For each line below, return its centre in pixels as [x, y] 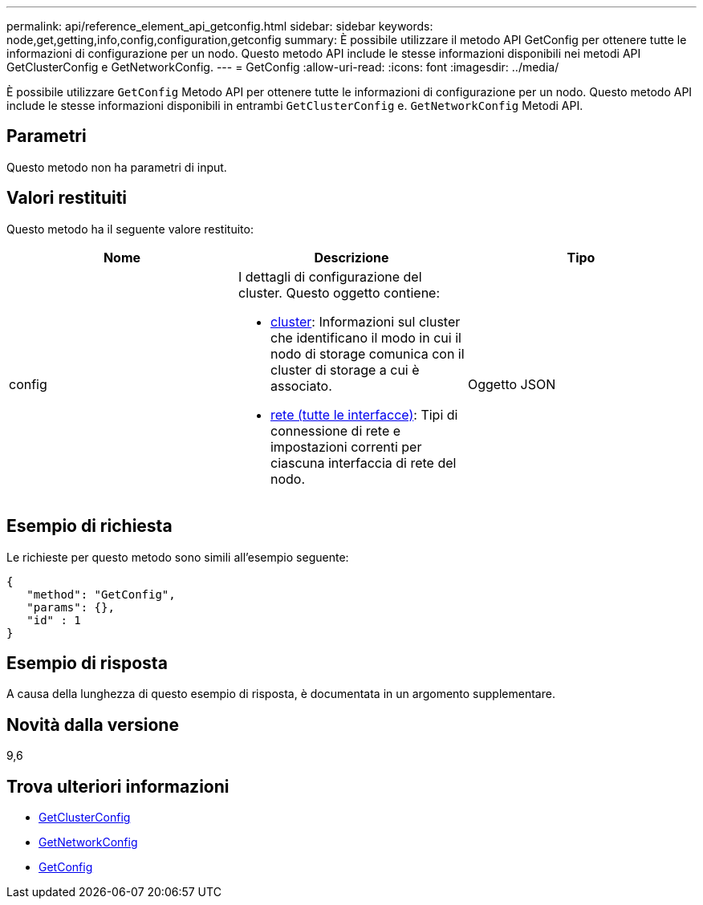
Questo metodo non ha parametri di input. [117, 167]
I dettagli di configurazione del [330, 276]
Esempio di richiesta [89, 526]
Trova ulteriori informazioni [118, 786]
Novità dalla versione [93, 724]
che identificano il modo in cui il [366, 337]
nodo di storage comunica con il [367, 353]
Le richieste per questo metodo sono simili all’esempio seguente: [178, 557]
